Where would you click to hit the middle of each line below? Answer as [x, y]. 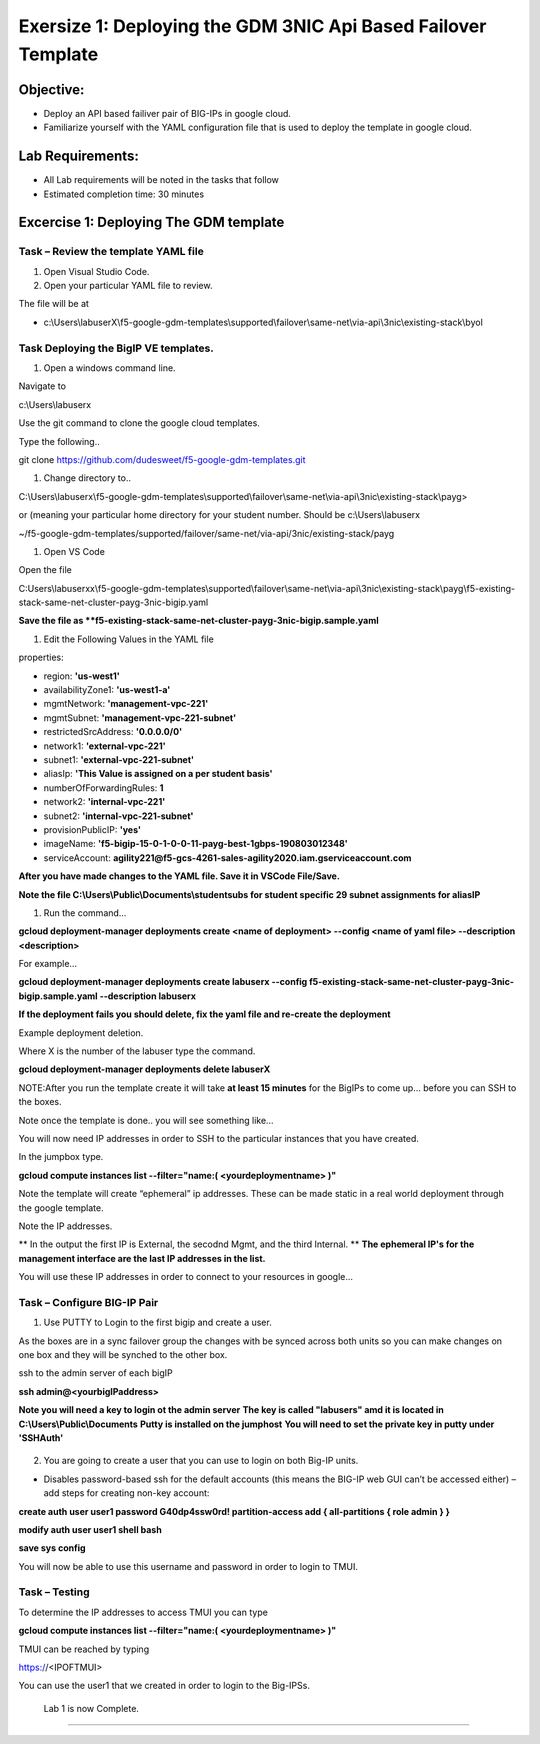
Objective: [51, 89]
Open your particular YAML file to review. [128, 286]
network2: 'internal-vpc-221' [104, 802]
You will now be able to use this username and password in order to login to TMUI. [188, 1566]
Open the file [45, 570]
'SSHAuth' [41, 1437]
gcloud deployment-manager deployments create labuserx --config [163, 982]
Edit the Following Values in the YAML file [128, 639]
